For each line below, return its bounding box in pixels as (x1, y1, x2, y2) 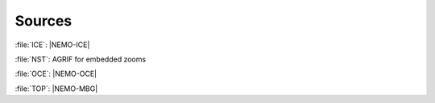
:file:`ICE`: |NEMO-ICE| (14, 40, 90, 50)
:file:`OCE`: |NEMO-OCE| (14, 69, 97, 79)
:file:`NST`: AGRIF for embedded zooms (14, 54, 147, 64)
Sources (14, 12, 72, 30)
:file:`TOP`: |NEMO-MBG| (14, 84, 98, 93)
